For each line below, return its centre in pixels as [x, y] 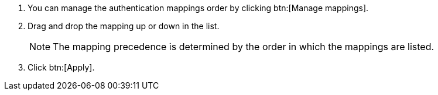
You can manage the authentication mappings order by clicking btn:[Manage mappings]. [198, 8]
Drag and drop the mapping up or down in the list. [124, 26]
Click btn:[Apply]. [61, 67]
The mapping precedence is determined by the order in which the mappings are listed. [244, 47]
